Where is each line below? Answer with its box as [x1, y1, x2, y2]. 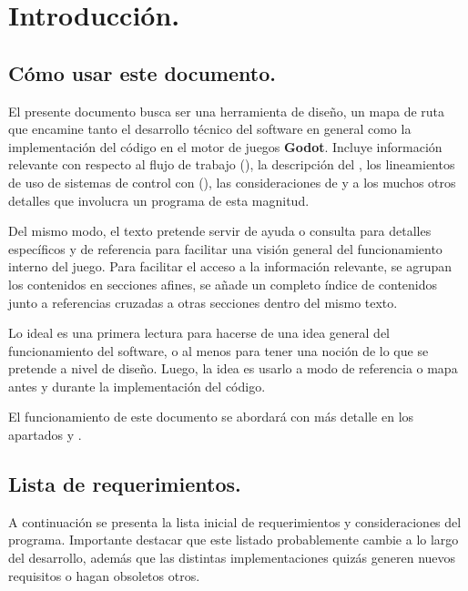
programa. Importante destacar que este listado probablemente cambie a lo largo [8, 530, 459, 549]
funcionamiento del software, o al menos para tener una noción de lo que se [8, 341, 429, 360]
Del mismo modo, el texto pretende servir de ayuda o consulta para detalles [8, 221, 432, 240]
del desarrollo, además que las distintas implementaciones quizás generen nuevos [8, 548, 456, 567]
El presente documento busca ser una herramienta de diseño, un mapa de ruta [8, 101, 445, 120]
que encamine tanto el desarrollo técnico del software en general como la [8, 119, 412, 138]
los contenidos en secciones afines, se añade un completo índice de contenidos [8, 274, 438, 293]
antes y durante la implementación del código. [8, 376, 266, 395]
